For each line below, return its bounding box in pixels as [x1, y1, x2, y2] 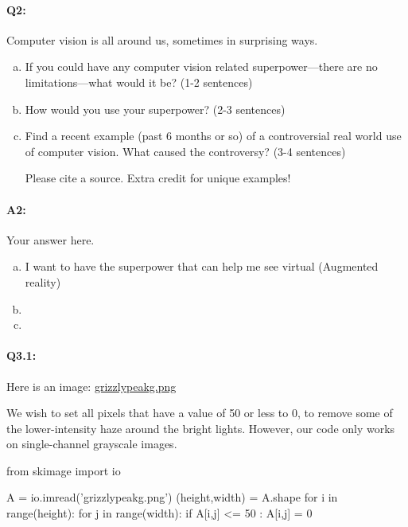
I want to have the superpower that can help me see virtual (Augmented [25, 258, 379, 275]
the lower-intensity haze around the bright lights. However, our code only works [6, 420, 395, 436]
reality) [25, 273, 61, 290]
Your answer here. [6, 231, 95, 248]
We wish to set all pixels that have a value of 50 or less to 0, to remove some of [6, 404, 393, 421]
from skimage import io [6, 462, 121, 478]
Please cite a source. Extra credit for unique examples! [25, 170, 291, 186]
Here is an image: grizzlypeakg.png [6, 377, 177, 394]
